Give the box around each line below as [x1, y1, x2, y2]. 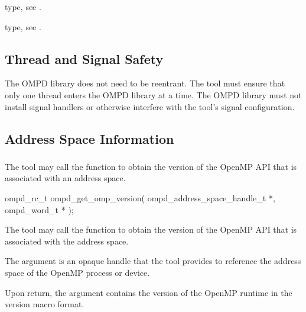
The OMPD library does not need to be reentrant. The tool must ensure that [5, 77, 285, 89]
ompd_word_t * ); [5, 203, 74, 215]
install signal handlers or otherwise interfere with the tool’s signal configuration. [5, 100, 295, 112]
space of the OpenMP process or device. [5, 266, 150, 279]
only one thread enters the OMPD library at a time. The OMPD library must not [5, 88, 302, 101]
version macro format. [5, 298, 84, 310]
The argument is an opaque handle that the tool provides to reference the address [5, 255, 301, 267]
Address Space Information [5, 129, 174, 147]
